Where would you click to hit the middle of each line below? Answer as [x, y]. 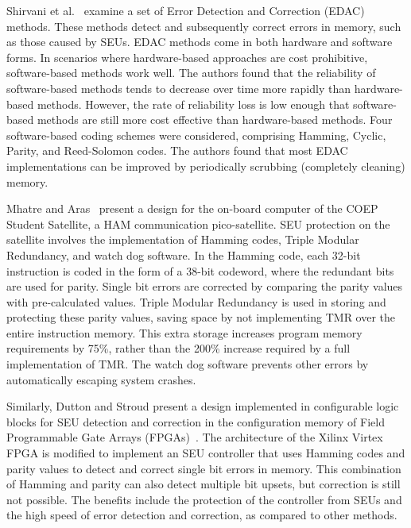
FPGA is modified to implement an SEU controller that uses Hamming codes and [206, 453]
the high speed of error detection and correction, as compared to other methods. [202, 515]
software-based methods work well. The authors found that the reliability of [191, 73]
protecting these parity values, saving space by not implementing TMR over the [201, 317]
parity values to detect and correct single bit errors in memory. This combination [204, 468]
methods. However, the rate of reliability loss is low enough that [193, 104]
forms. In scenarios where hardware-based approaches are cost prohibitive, [187, 57]
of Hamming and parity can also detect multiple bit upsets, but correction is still [204, 484]
